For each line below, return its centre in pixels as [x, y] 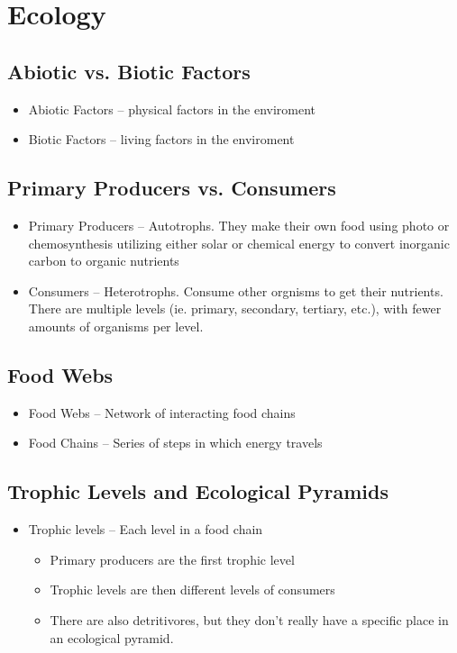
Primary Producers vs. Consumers [172, 188]
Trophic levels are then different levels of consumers [192, 590]
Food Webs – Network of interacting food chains [162, 412]
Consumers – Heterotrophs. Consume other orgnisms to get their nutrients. [236, 290]
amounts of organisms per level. [116, 326]
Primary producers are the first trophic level [172, 559]
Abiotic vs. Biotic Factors [129, 71]
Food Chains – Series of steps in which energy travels [175, 443]
